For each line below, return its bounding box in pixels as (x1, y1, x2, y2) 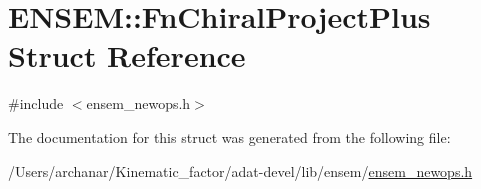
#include (8, 93, 64, 114)
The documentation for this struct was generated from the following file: (8, 126, 451, 147)
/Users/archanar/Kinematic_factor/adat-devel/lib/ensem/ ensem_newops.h (8, 160, 473, 181)
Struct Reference (8, 35, 246, 76)
